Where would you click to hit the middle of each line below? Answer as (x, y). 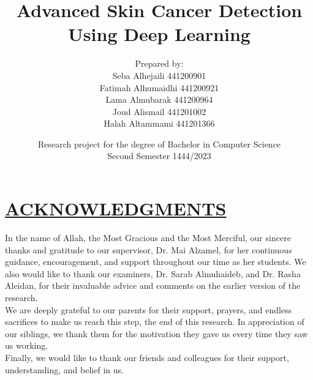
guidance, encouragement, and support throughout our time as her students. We (156, 262)
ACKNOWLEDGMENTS (116, 208)
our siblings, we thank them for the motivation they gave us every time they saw (156, 333)
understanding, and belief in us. (64, 369)
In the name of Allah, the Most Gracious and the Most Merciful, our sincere (148, 237)
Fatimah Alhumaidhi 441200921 (159, 87)
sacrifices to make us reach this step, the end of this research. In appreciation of (155, 322)
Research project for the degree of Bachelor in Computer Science (159, 143)
